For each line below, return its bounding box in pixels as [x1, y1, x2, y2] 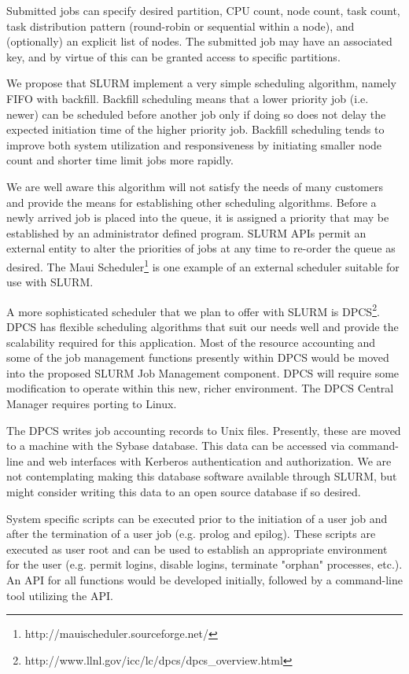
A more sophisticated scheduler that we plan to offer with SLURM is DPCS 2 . [6, 300, 380, 319]
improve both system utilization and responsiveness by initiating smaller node [6, 136, 382, 153]
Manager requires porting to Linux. [6, 395, 177, 411]
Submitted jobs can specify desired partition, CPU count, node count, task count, [6, 2, 400, 18]
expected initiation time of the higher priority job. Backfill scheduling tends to [6, 121, 385, 138]
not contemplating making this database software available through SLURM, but [6, 468, 397, 484]
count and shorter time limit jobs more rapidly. [6, 152, 234, 168]
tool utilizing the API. [6, 587, 113, 603]
